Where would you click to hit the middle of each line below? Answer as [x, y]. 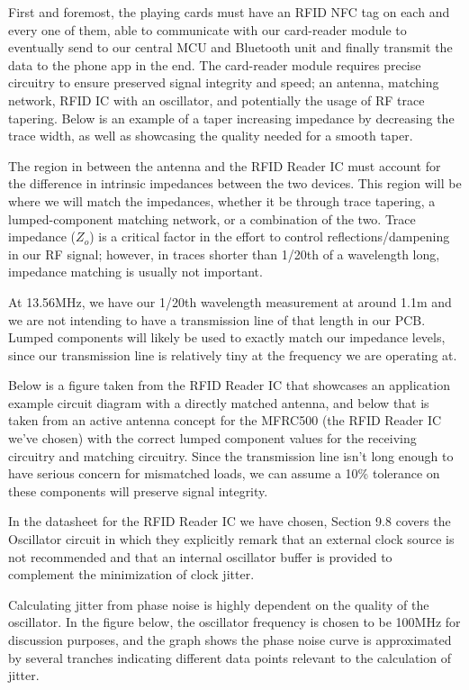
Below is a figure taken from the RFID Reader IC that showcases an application [229, 385]
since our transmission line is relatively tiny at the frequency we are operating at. [233, 354]
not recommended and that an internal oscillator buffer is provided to [200, 556]
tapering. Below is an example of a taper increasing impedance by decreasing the [231, 118]
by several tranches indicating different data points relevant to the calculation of [230, 657]
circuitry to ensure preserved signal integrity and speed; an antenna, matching [224, 82]
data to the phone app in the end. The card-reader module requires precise [215, 64]
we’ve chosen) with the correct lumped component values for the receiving [212, 438]
